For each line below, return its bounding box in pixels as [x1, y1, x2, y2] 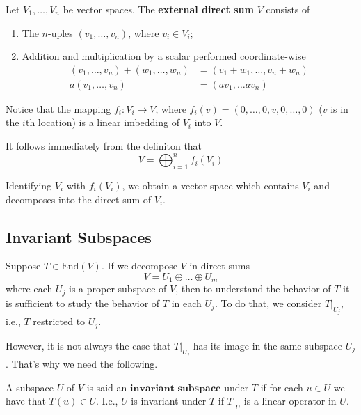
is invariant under [131, 393, 207, 408]
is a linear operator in [243, 393, 337, 408]
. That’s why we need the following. [6, 357, 158, 371]
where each [6, 281, 53, 296]
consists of [266, 2, 310, 16]
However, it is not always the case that [6, 338, 171, 352]
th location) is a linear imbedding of [25, 115, 179, 130]
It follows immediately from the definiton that [6, 139, 202, 153]
